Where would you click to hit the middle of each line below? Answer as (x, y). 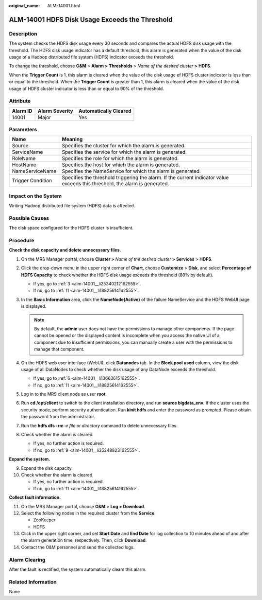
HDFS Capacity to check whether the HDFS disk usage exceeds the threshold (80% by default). (117, 275)
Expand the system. (30, 459)
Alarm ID (22, 111)
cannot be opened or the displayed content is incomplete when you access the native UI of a (127, 335)
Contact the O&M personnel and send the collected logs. (78, 547)
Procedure (22, 241)
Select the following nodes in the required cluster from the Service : (89, 513)
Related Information (33, 582)
